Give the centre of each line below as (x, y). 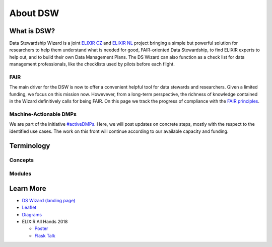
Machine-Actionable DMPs (43, 114)
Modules (20, 174)
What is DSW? (32, 31)
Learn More (28, 188)
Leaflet (29, 208)
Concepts (22, 160)
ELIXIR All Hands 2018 (45, 221)
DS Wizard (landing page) (49, 200)
